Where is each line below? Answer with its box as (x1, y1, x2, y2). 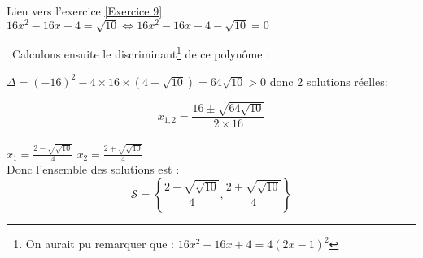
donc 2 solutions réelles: (269, 72, 388, 89)
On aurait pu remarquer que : (25, 235, 174, 252)
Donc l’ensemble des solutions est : (7, 161, 180, 178)
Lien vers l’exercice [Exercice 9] (7, 2, 163, 19)
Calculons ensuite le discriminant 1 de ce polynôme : (11, 43, 270, 62)
